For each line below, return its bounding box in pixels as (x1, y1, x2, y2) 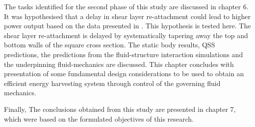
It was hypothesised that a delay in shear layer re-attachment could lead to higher (4, 11, 251, 21)
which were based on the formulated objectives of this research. (4, 113, 194, 124)
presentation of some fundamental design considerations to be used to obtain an (4, 68, 244, 79)
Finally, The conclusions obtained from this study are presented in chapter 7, (4, 104, 236, 114)
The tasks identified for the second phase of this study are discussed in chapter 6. (4, 1, 249, 11)
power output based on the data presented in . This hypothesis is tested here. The (4, 21, 251, 31)
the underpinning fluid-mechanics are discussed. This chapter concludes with (4, 59, 234, 69)
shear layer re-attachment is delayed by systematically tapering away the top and (4, 30, 248, 40)
